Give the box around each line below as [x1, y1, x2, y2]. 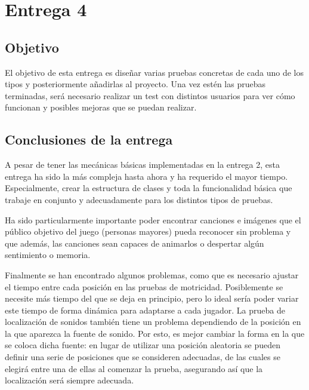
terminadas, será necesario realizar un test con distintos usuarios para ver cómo [5, 89, 295, 102]
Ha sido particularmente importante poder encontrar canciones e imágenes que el [5, 213, 301, 226]
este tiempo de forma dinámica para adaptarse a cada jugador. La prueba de [5, 303, 285, 316]
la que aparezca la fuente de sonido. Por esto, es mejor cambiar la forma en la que [5, 327, 305, 339]
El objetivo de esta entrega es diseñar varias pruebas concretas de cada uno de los [5, 66, 304, 78]
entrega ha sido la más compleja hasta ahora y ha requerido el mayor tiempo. [5, 170, 288, 182]
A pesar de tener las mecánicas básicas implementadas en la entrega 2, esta [5, 158, 280, 171]
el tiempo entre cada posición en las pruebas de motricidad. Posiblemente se [5, 280, 283, 293]
